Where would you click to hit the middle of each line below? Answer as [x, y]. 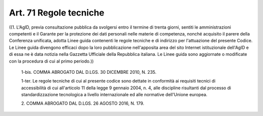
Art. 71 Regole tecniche [57, 13]
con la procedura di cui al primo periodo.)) [51, 61]
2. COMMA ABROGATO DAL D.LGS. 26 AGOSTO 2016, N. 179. [83, 103]
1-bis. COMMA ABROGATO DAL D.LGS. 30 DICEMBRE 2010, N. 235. [89, 72]
